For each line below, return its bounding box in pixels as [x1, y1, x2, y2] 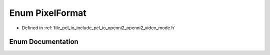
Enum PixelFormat [9, 7, 87, 18]
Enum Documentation [9, 38, 78, 46]
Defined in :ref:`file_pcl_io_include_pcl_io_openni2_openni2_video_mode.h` [21, 25, 176, 31]
